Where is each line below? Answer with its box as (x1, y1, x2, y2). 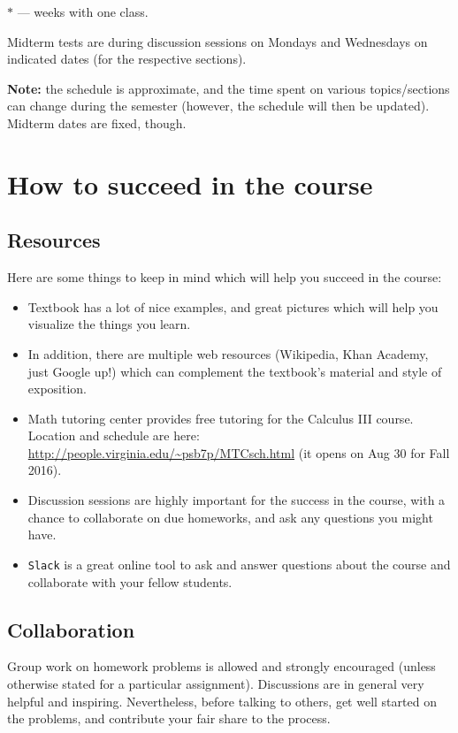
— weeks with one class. (17, 3, 149, 20)
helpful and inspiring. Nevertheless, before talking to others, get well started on (7, 691, 437, 710)
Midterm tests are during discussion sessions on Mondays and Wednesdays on (7, 32, 428, 50)
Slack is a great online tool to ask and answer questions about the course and (27, 554, 451, 573)
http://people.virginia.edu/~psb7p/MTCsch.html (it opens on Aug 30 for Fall (27, 443, 450, 462)
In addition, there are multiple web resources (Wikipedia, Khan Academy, (27, 344, 429, 363)
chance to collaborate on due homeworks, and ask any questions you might (27, 508, 433, 526)
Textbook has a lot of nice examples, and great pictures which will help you (27, 297, 439, 316)
